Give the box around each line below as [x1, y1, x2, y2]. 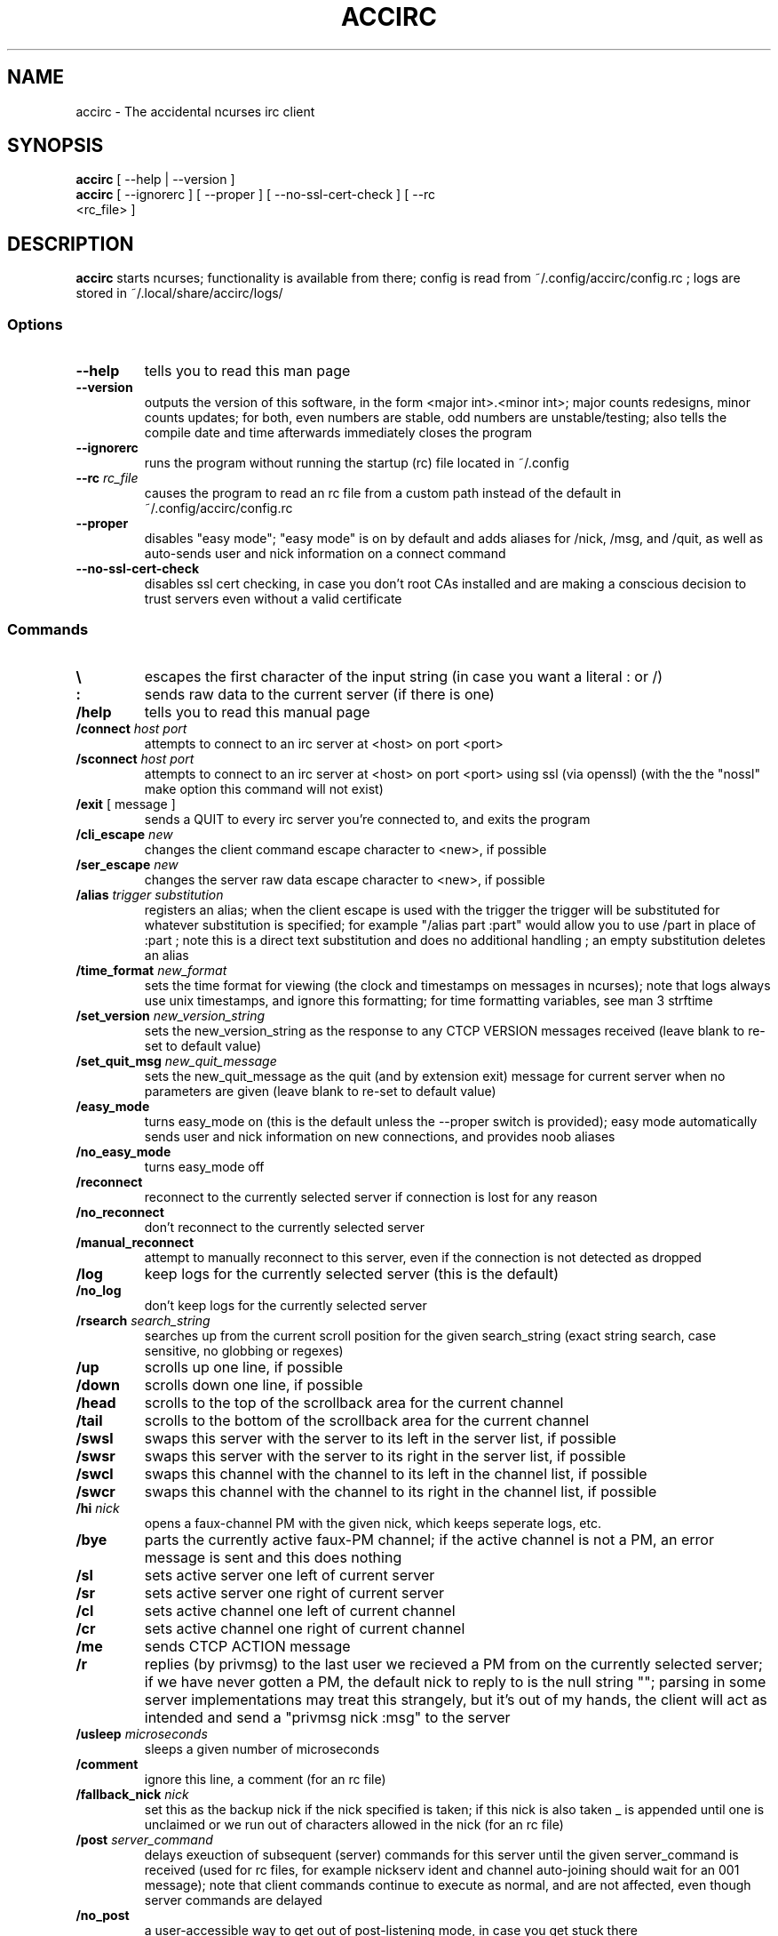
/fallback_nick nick [75, 1786, 189, 1802]
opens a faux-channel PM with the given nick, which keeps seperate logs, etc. [144, 1515, 602, 1531]
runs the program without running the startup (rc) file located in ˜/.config [144, 455, 569, 471]
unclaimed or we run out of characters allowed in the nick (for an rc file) [144, 1816, 564, 1832]
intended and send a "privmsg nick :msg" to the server [144, 1708, 511, 1726]
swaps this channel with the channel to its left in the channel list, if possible [144, 1464, 647, 1483]
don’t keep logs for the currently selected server [144, 1297, 427, 1313]
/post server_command [75, 1831, 213, 1847]
